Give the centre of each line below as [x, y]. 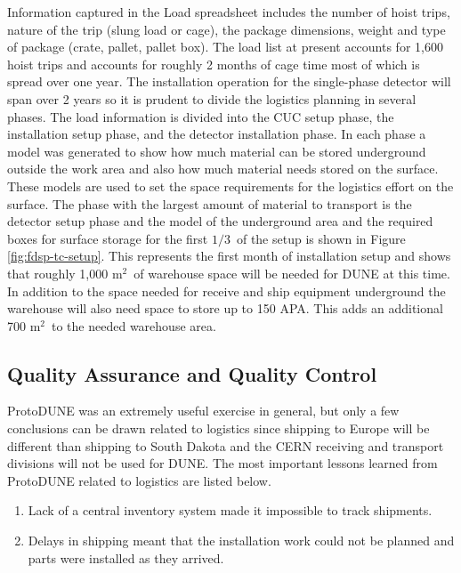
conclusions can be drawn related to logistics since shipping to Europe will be [218, 428]
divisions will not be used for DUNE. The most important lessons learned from [222, 463]
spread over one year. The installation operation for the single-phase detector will [229, 81]
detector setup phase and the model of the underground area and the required [220, 221]
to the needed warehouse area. [134, 325]
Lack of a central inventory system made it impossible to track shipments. [230, 510]
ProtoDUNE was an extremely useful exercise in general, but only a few [203, 411]
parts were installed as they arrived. [126, 557]
